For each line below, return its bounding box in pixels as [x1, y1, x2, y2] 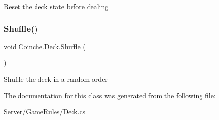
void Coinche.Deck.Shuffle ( [4, 41, 86, 51]
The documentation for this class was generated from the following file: [4, 90, 216, 100]
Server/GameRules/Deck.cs [4, 106, 86, 117]
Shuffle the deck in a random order [4, 74, 108, 84]
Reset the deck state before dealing [4, 1, 109, 11]
